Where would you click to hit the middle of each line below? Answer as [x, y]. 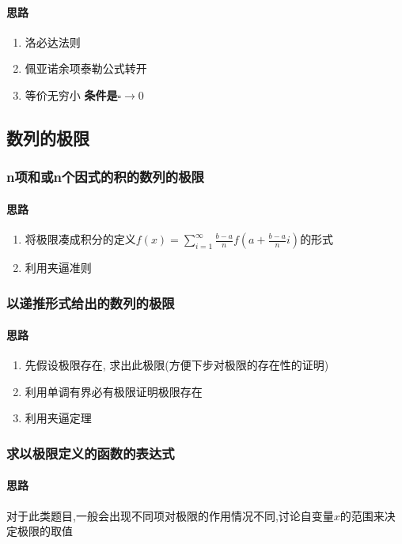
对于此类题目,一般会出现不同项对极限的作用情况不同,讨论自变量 [170, 515]
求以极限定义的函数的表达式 [91, 453]
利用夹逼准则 [58, 267]
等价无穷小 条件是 [71, 94]
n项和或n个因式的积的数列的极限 [105, 177]
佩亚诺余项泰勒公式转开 [86, 68]
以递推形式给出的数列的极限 [91, 302]
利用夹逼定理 [58, 418]
